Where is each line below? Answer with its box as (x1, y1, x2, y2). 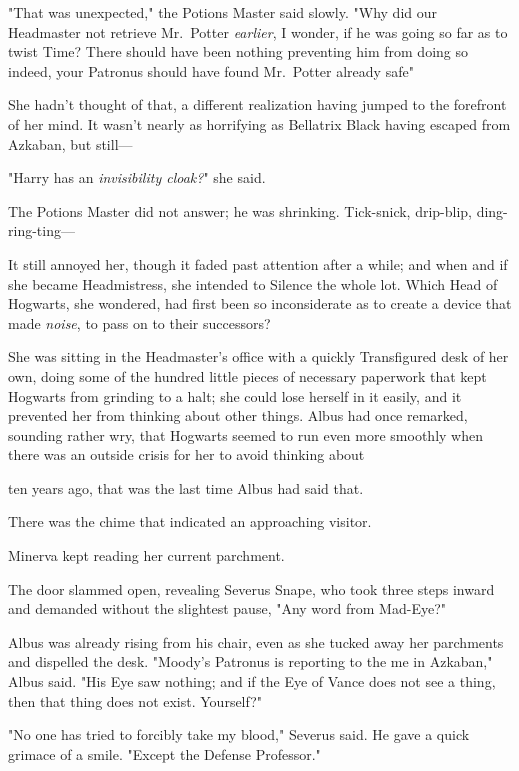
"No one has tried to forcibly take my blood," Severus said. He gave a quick (8, 724, 470, 745)
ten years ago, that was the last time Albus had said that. (8, 477, 364, 498)
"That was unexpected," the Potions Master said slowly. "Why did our (8, 2, 437, 22)
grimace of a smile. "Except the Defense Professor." (8, 743, 321, 764)
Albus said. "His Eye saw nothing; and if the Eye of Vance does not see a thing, (8, 671, 496, 692)
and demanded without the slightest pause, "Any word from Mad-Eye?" (8, 598, 446, 619)
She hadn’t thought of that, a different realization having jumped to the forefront (8, 94, 507, 115)
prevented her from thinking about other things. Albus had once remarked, (8, 405, 468, 426)
